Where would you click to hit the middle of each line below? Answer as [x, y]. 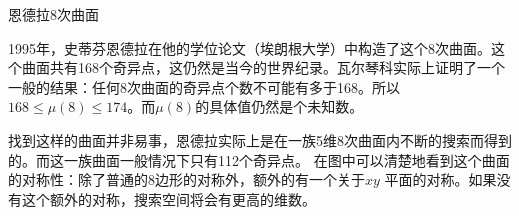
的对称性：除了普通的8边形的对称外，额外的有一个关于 [186, 179]
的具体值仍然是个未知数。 [279, 106]
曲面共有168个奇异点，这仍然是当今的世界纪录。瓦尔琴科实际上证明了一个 [263, 67]
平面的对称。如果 [440, 179]
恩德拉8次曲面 [53, 14]
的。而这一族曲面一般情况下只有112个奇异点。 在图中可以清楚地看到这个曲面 [259, 159]
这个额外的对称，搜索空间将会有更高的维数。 [168, 198]
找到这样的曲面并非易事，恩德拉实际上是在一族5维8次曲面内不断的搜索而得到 [260, 139]
